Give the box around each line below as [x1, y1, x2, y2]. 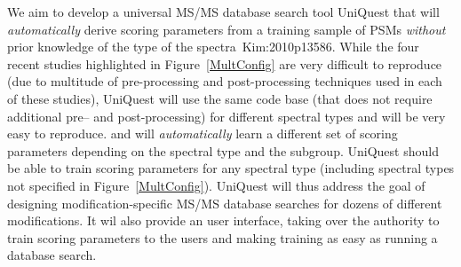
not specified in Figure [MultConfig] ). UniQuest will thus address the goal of [7, 176, 425, 194]
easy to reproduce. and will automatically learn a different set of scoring [7, 124, 398, 143]
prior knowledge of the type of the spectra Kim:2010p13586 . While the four [7, 37, 419, 56]
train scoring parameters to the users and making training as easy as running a [7, 228, 438, 247]
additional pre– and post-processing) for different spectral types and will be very [7, 106, 446, 125]
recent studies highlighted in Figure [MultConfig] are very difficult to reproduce [7, 54, 442, 73]
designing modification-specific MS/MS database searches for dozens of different [7, 193, 442, 212]
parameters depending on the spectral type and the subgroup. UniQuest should [7, 141, 439, 160]
